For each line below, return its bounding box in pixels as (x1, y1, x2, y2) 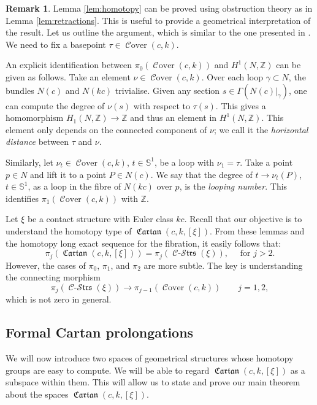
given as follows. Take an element (6, 70, 131, 83)
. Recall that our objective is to (184, 212, 302, 225)
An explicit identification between (6, 58, 132, 71)
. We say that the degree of (150, 168, 253, 180)
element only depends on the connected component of (6, 123, 207, 136)
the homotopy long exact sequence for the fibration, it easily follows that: (6, 236, 281, 249)
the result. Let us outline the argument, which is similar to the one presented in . (6, 26, 311, 39)
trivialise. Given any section (115, 83, 220, 96)
